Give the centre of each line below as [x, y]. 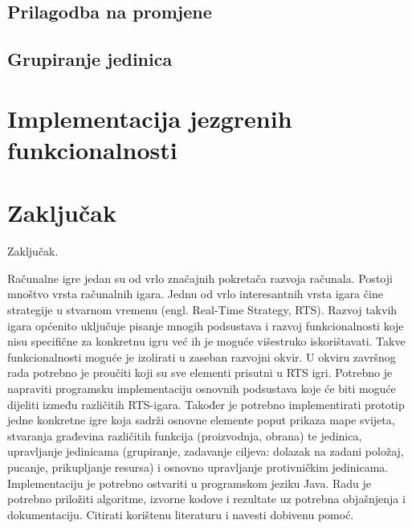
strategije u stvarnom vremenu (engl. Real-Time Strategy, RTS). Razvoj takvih [202, 310]
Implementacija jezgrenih [150, 118]
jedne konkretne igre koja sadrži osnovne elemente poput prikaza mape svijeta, [201, 420]
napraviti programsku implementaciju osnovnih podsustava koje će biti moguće [202, 388]
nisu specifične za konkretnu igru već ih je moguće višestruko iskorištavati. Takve [206, 341]
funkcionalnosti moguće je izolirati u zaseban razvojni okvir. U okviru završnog [202, 356]
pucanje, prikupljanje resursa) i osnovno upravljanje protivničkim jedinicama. [198, 467]
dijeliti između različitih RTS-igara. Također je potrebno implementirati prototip [206, 404]
